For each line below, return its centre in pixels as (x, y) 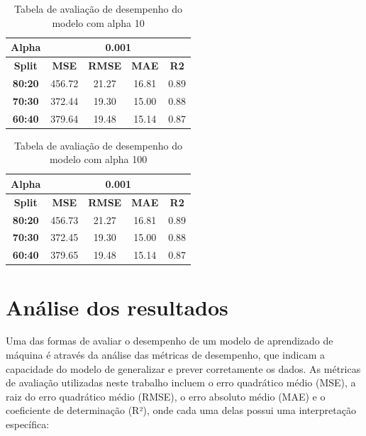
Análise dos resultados (117, 307)
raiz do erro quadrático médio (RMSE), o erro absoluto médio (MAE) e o (166, 396)
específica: (28, 424)
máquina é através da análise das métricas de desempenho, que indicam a (165, 355)
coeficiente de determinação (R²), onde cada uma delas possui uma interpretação (181, 410)
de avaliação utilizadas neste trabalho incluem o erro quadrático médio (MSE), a (181, 382)
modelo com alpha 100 (98, 159)
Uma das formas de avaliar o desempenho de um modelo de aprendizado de (170, 341)
